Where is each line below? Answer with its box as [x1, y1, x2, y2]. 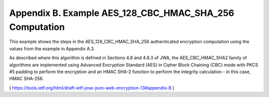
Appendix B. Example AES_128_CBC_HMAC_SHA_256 [9, 7, 234, 18]
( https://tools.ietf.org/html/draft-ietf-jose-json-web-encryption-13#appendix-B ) [9, 85, 174, 91]
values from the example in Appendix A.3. [9, 45, 95, 52]
